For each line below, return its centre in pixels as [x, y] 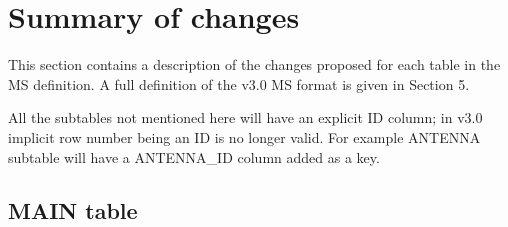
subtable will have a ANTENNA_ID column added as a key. [194, 156]
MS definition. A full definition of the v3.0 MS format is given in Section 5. [239, 83]
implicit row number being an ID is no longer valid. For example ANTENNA [244, 136]
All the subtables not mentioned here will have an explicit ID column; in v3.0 [245, 117]
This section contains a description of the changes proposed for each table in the [254, 64]
